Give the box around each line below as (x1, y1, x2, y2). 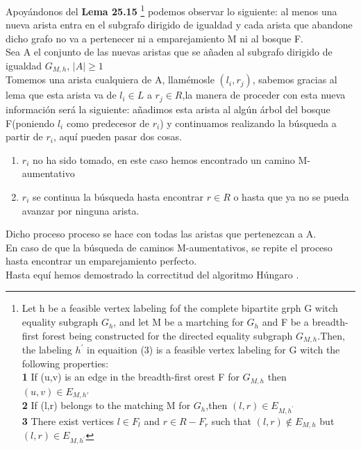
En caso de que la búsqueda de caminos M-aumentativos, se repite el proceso (6, 240, 333, 254)
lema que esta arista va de (6, 87, 117, 102)
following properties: (22, 356, 109, 370)
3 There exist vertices (22, 413, 115, 428)
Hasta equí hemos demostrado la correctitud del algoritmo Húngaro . (6, 267, 299, 281)
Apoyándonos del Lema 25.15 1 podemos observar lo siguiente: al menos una (6, 2, 337, 18)
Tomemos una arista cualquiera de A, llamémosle (6, 72, 215, 87)
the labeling (22, 342, 72, 357)
